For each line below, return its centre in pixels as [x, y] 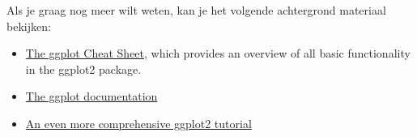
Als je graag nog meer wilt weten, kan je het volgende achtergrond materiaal [196, 10]
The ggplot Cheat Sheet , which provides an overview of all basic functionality [218, 53]
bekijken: [29, 26]
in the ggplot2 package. [83, 68]
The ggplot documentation [91, 96]
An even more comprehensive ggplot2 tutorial [138, 123]
